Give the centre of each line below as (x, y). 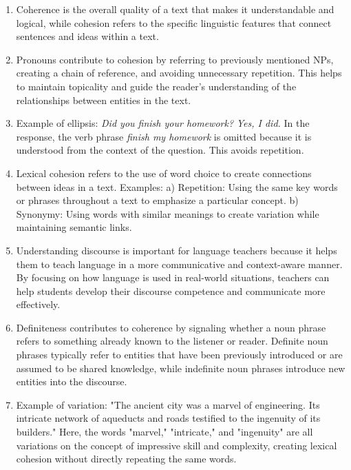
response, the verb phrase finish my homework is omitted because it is (164, 136)
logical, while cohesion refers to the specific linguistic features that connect (174, 22)
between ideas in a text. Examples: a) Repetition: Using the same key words (177, 186)
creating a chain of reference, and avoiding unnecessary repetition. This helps (179, 73)
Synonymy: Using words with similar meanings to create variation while (168, 213)
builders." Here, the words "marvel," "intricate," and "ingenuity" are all (164, 432)
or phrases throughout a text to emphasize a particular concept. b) (157, 200)
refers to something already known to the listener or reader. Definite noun (172, 341)
